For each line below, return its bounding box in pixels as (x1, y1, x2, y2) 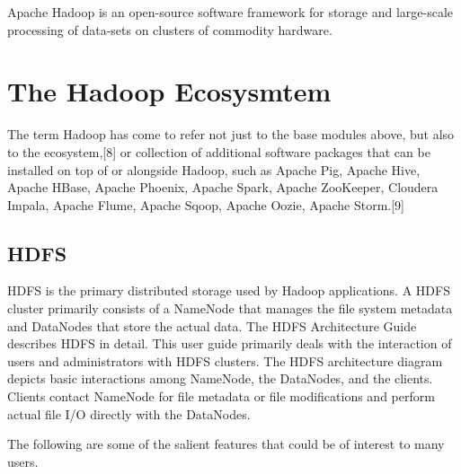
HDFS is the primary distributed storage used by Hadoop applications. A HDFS (7, 281, 450, 300)
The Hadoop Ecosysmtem (7, 73, 332, 110)
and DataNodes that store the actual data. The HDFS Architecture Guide (7, 316, 417, 335)
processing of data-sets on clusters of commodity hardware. (7, 20, 332, 39)
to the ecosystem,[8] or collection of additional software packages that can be (7, 142, 430, 161)
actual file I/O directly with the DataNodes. (7, 404, 251, 423)
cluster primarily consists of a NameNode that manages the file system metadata (7, 299, 453, 318)
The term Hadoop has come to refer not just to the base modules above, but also (7, 125, 455, 144)
